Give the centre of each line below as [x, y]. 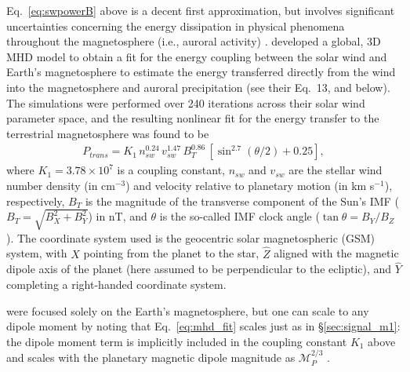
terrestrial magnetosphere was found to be [108, 133]
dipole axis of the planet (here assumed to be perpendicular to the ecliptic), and [199, 269]
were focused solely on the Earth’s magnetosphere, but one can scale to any [188, 310]
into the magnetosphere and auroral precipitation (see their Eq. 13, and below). [198, 87]
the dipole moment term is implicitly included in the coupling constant [177, 341]
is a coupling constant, [171, 170]
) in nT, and [118, 216]
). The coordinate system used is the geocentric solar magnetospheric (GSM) [191, 237]
